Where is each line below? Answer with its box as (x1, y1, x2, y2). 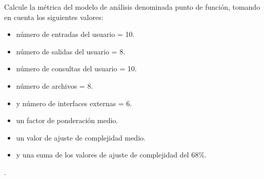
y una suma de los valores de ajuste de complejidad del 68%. (16, 149, 207, 160)
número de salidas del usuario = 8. (16, 46, 126, 56)
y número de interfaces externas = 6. (16, 97, 132, 108)
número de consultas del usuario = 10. (16, 63, 137, 74)
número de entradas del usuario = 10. (16, 29, 135, 39)
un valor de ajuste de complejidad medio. (16, 132, 146, 143)
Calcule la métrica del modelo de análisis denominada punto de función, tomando (4, 2, 260, 12)
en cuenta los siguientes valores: (4, 11, 104, 22)
